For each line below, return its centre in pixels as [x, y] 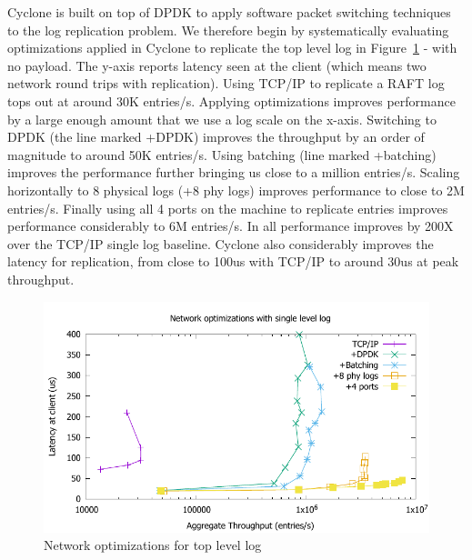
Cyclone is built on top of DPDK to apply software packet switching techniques [229, 12]
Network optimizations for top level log [153, 545]
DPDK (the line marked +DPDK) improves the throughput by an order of [216, 137]
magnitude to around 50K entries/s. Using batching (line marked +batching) [222, 154]
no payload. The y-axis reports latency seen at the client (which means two [217, 65]
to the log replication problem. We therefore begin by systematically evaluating [228, 30]
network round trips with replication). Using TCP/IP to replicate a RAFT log [226, 83]
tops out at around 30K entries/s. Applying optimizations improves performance [231, 100]
